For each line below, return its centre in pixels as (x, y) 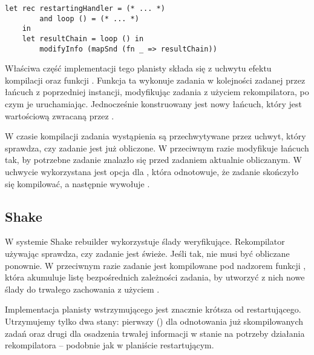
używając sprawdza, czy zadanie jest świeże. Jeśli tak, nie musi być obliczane (147, 254)
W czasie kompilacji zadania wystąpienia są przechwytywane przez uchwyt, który (155, 136)
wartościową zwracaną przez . (60, 115)
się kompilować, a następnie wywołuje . (77, 183)
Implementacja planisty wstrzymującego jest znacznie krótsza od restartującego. (153, 309)
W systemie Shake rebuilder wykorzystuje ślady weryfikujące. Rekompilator (145, 241)
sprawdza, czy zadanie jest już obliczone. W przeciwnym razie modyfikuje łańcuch (157, 148)
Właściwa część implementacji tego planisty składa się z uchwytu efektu (138, 68)
